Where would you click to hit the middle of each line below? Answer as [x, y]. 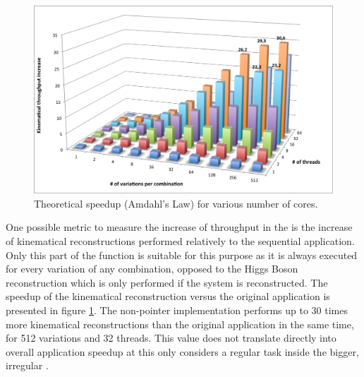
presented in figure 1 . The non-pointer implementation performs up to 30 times [177, 310]
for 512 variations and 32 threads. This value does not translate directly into [171, 338]
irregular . [27, 365]
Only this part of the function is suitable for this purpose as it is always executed [182, 255]
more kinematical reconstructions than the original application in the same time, [180, 324]
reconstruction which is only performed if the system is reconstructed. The [167, 282]
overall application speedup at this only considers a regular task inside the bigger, [182, 351]
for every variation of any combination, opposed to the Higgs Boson [152, 269]
